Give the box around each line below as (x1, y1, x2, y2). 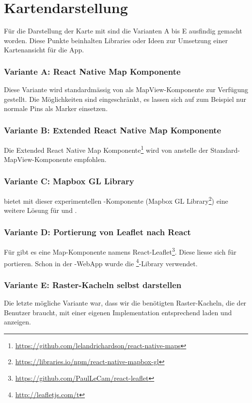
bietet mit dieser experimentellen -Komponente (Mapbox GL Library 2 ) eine (4, 194, 228, 206)
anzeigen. (4, 317, 31, 327)
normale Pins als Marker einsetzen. (4, 103, 108, 113)
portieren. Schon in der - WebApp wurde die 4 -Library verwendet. (4, 257, 198, 268)
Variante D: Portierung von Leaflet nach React (4, 226, 191, 238)
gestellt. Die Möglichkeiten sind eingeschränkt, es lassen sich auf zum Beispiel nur (4, 94, 246, 104)
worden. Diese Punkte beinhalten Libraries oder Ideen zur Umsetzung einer (4, 35, 228, 45)
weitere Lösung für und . (4, 205, 77, 215)
